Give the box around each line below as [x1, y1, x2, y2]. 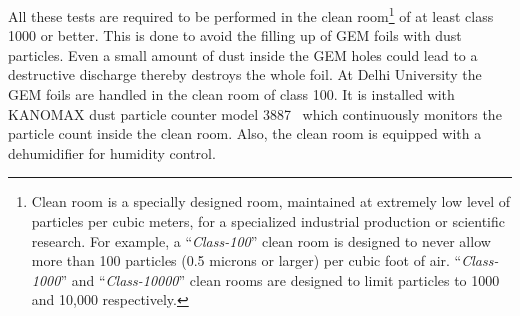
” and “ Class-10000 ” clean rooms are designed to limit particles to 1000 [60, 269, 500, 290]
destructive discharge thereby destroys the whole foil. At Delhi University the [8, 64, 482, 85]
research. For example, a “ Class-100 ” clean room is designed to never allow [31, 230, 491, 251]
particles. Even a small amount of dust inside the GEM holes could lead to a [8, 44, 478, 65]
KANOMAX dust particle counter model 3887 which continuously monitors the [8, 103, 502, 124]
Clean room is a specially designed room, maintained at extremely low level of [31, 191, 511, 212]
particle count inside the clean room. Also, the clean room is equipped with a [8, 123, 482, 144]
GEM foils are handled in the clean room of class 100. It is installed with [8, 84, 455, 105]
